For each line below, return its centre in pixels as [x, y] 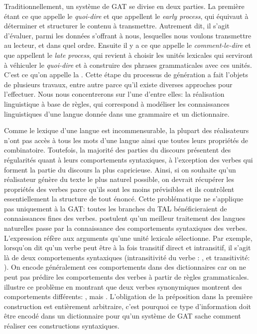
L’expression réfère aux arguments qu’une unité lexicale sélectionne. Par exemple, [128, 238]
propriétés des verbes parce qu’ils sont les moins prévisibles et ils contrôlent [119, 189]
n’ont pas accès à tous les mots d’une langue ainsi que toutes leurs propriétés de [126, 140]
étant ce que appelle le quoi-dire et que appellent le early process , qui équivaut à [126, 16]
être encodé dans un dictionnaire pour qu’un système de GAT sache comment [123, 316]
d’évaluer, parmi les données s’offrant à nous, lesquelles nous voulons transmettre [128, 35]
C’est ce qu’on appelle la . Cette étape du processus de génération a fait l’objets [126, 75]
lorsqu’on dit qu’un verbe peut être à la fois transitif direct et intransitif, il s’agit [128, 248]
